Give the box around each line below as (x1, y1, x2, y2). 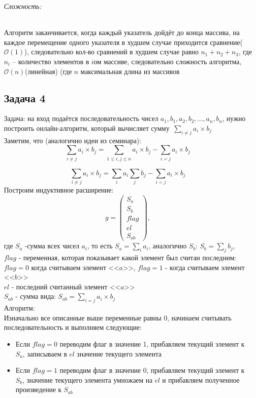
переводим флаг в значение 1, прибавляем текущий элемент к (60, 338, 245, 349)
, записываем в (23, 348, 67, 358)
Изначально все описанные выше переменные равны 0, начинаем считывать (4, 312, 232, 322)
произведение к (15, 384, 62, 395)
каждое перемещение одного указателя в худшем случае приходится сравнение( (4, 37, 243, 47)
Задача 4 (4, 90, 46, 105)
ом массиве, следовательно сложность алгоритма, (94, 56, 242, 66)
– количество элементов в (12, 56, 89, 66)
